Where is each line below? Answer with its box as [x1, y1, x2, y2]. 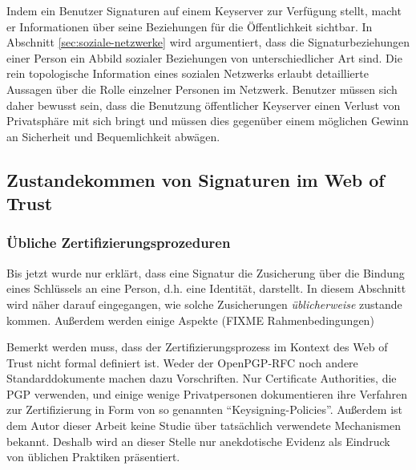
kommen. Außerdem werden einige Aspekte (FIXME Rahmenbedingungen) [6, 311, 374, 328]
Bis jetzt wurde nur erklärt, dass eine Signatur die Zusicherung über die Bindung [6, 264, 405, 281]
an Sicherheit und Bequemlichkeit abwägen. [6, 128, 220, 144]
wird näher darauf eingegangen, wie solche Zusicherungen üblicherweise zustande [6, 295, 402, 312]
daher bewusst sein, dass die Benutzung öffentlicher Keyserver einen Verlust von [6, 96, 401, 113]
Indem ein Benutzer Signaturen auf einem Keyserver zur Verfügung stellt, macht [6, 2, 402, 18]
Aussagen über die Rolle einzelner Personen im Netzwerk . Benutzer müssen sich [6, 80, 398, 97]
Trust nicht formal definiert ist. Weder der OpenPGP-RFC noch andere [6, 354, 358, 371]
